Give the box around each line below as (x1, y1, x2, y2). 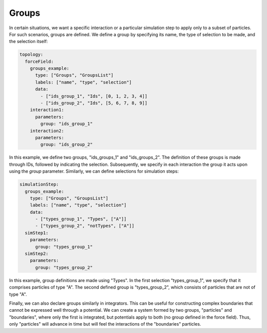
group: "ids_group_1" (40, 121, 93, 127)
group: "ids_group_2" (40, 142, 93, 147)
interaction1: (30, 107, 64, 113)
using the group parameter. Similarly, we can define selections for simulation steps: (9, 168, 179, 174)
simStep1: (25, 230, 49, 236)
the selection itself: (9, 39, 48, 45)
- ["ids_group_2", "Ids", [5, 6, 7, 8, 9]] (40, 100, 148, 106)
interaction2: (30, 128, 64, 134)
